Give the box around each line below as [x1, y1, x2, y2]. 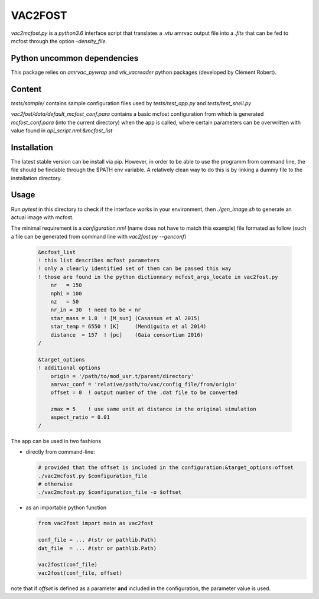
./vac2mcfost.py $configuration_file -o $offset [38, 489, 182, 496]
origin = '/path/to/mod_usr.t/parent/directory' [50, 373, 194, 379]
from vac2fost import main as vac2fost [38, 520, 154, 527]
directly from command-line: [25, 448, 96, 455]
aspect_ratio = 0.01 [50, 414, 110, 421]
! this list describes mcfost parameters [38, 257, 160, 264]
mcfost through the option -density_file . [11, 37, 108, 44]
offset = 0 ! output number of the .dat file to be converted [50, 389, 238, 396]
